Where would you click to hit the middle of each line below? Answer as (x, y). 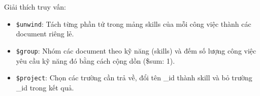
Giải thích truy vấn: (35, 7)
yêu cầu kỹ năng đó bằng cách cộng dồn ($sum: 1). (95, 60)
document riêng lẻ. (45, 34)
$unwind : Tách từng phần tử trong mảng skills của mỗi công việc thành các (134, 23)
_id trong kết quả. (45, 87)
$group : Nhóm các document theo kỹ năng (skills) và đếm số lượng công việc (136, 50)
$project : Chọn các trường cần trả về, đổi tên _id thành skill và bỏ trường (134, 78)
